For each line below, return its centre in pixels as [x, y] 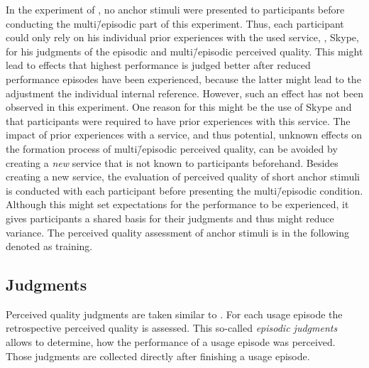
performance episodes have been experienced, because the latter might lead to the [183, 79]
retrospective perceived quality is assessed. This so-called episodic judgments [172, 328]
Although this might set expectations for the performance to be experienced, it [177, 204]
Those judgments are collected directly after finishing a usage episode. [158, 356]
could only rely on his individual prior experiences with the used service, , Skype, [182, 37]
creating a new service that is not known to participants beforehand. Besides [172, 162]
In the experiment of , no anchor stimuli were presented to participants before [175, 9]
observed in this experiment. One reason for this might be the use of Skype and [179, 107]
